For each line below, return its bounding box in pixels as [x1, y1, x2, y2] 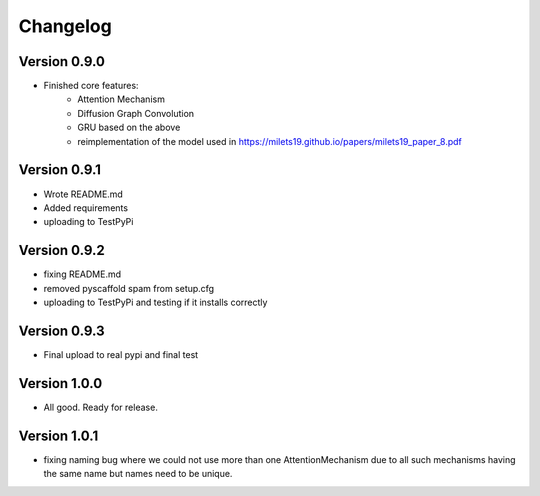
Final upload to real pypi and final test [43, 348, 199, 360]
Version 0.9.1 [18, 161, 102, 179]
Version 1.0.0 [18, 375, 103, 392]
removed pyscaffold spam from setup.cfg [43, 282, 215, 294]
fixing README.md [43, 268, 122, 280]
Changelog [18, 15, 112, 37]
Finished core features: [43, 80, 139, 92]
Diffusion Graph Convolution [77, 107, 195, 119]
